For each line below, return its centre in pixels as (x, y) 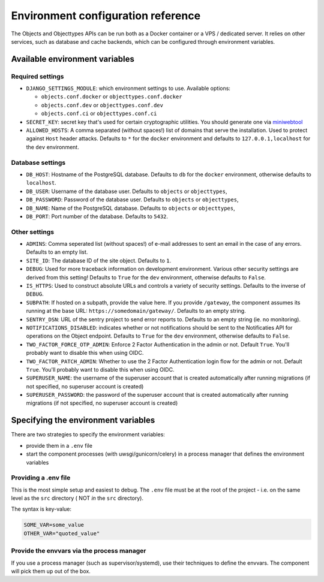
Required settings (37, 76)
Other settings (32, 232)
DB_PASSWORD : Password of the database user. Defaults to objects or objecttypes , (132, 200)
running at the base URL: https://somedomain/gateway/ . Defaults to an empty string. (136, 311)
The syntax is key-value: (41, 509)
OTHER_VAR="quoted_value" (62, 533)
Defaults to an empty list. (57, 252)
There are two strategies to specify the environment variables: (88, 435)
